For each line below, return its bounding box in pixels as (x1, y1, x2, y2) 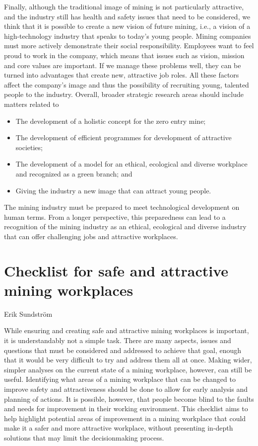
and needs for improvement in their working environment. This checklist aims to (4, 403, 248, 414)
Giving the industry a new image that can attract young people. (15, 185, 211, 195)
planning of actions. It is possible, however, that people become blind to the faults (4, 393, 254, 404)
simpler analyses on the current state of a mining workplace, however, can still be (4, 364, 252, 374)
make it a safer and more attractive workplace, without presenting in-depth (4, 423, 233, 433)
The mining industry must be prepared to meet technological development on (4, 202, 240, 212)
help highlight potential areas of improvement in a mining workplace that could (4, 413, 246, 423)
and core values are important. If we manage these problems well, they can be (4, 60, 241, 70)
